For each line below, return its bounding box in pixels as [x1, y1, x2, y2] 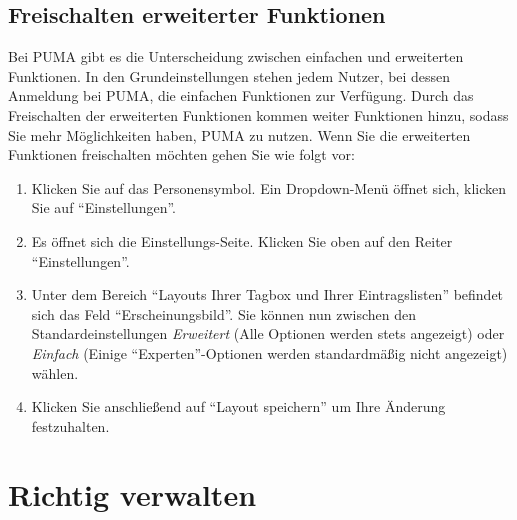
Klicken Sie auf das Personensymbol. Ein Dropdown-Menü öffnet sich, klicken [31, 177, 507, 198]
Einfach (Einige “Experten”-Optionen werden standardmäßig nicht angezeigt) [31, 342, 508, 363]
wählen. [31, 362, 79, 383]
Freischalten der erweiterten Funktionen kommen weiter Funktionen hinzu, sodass [8, 104, 509, 125]
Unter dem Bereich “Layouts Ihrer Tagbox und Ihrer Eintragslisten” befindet [31, 284, 504, 305]
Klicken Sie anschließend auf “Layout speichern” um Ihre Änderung [31, 396, 446, 417]
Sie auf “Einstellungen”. [31, 197, 176, 218]
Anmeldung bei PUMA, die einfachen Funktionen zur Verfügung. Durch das [8, 85, 474, 106]
